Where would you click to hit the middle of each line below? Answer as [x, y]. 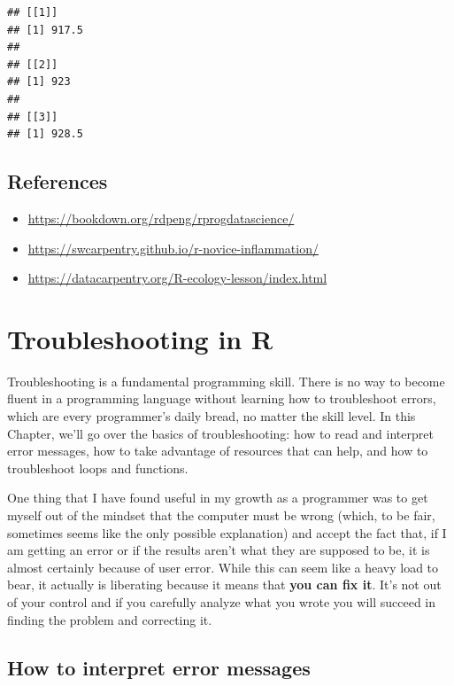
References [58, 181]
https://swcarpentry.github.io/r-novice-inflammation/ [173, 248]
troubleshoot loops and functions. [98, 468]
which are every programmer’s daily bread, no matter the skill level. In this [212, 416]
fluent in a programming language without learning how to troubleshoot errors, [222, 398]
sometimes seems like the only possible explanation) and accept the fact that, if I [227, 532]
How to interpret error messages [159, 667]
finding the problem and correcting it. [110, 619]
